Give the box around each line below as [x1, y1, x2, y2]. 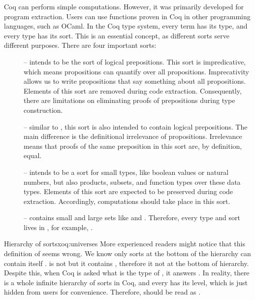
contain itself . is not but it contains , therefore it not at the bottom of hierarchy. [4, 258, 249, 268]
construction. [24, 104, 63, 115]
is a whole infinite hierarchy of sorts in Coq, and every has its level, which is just [4, 277, 248, 287]
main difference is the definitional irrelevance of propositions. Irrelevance [24, 131, 242, 141]
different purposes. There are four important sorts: [4, 40, 157, 50]
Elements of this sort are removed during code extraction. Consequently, [24, 85, 242, 96]
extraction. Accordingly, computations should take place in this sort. [24, 196, 230, 206]
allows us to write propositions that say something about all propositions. [24, 76, 246, 86]
